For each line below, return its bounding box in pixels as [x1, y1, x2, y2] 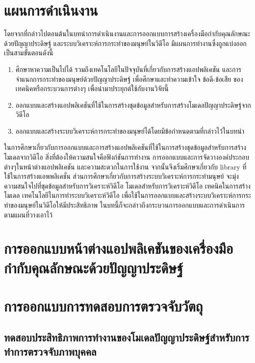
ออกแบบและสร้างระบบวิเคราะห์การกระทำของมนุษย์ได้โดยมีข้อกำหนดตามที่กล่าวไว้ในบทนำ [15, 125, 245, 136]
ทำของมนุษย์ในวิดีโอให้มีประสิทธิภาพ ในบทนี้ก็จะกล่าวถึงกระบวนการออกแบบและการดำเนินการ [4, 200, 245, 210]
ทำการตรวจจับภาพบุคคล [4, 343, 97, 359]
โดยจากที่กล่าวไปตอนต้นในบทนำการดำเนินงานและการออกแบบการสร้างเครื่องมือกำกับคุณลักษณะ [4, 28, 251, 39]
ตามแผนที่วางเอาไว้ [4, 209, 53, 219]
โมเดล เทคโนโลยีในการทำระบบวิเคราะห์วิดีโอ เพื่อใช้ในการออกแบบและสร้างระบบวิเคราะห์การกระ [4, 190, 251, 200]
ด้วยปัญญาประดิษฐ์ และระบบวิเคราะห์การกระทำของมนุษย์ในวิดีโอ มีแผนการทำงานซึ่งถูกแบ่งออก [4, 38, 247, 48]
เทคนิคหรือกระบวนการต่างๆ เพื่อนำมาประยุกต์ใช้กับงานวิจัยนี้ [15, 83, 169, 94]
